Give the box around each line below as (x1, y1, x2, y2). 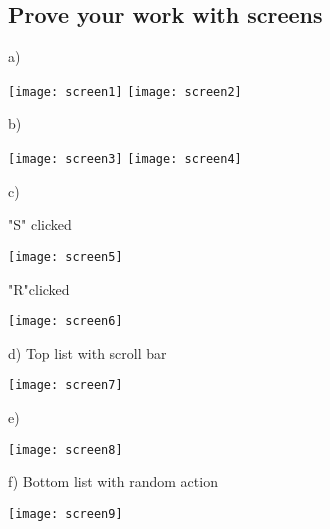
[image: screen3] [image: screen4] (8, 152, 242, 167)
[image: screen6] (8, 314, 123, 329)
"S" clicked (8, 214, 72, 235)
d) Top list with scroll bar (8, 342, 167, 363)
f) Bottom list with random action (8, 471, 218, 492)
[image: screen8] (8, 442, 123, 457)
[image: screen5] (8, 249, 123, 264)
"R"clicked (8, 278, 70, 299)
